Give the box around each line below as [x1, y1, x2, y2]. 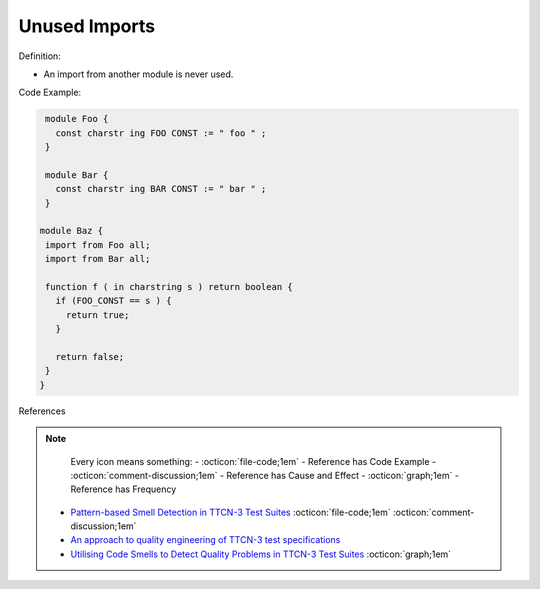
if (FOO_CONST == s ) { [55, 295, 172, 307]
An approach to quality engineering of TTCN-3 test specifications [70, 534, 341, 546]
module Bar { [45, 169, 109, 180]
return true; [65, 309, 130, 320]
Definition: [18, 50, 62, 62]
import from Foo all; [45, 239, 151, 250]
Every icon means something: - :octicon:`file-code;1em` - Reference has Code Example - [70, 455, 437, 467]
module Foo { [45, 113, 109, 125]
